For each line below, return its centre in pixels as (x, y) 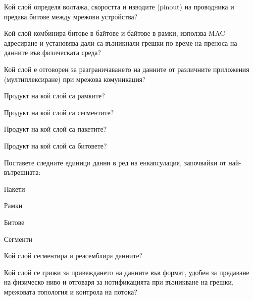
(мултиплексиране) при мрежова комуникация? (75, 79)
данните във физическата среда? (52, 52)
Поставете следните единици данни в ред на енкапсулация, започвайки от (115, 162)
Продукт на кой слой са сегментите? (59, 112)
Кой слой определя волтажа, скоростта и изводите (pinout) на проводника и (119, 6)
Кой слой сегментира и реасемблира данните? (73, 256)
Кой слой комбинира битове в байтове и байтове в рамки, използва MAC (115, 33)
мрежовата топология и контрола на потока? (71, 291)
